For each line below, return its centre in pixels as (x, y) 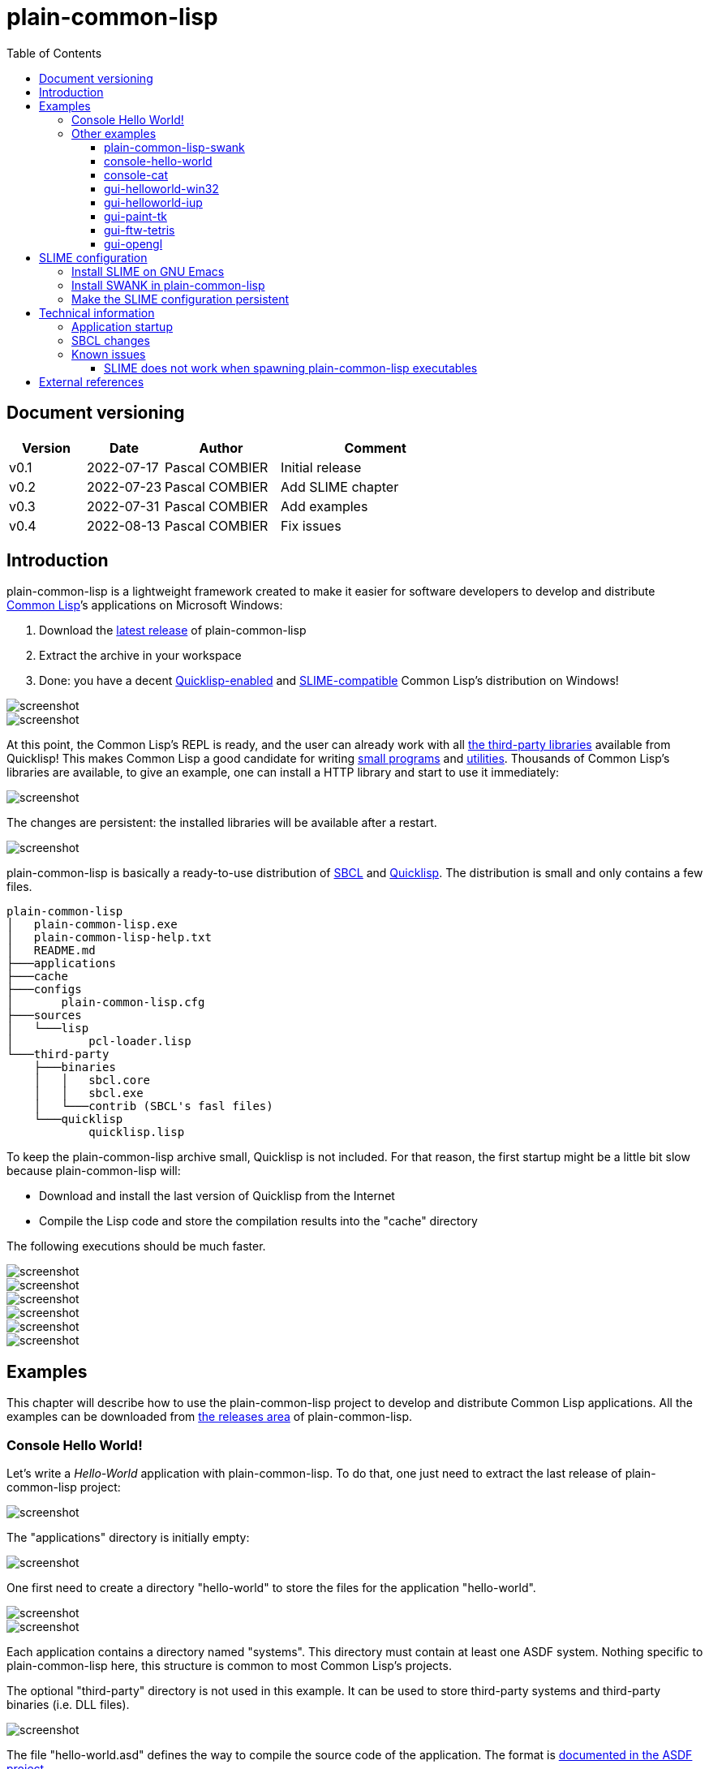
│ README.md (51, 951)
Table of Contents (54, 53)
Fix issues (311, 525)
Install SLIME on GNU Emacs (148, 271)
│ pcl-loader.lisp (99, 1042)
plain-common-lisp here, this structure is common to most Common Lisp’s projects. (229, 1666)
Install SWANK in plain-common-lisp (168, 285)
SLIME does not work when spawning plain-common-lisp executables (291, 368)
